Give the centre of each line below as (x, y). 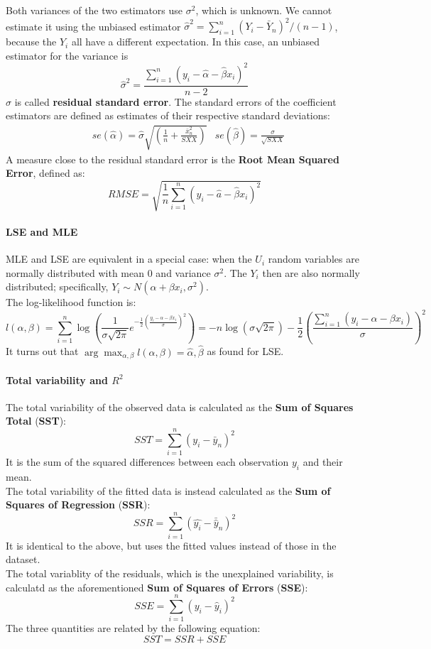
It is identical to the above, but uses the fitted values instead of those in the (171, 545)
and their (323, 462)
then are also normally (311, 272)
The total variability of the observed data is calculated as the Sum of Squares (180, 407)
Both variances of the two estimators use (94, 10)
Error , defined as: (45, 173)
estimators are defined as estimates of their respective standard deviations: (168, 115)
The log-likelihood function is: (71, 302)
